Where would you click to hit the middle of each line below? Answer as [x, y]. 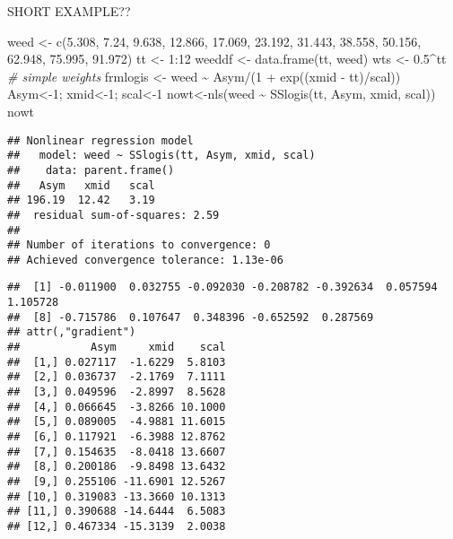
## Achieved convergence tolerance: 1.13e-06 [145, 260]
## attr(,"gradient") [72, 332]
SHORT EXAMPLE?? [69, 11]
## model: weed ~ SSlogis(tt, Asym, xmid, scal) [161, 156]
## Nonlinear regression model [100, 140]
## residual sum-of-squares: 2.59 [113, 215]
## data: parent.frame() [91, 170]
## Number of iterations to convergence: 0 [139, 245]
